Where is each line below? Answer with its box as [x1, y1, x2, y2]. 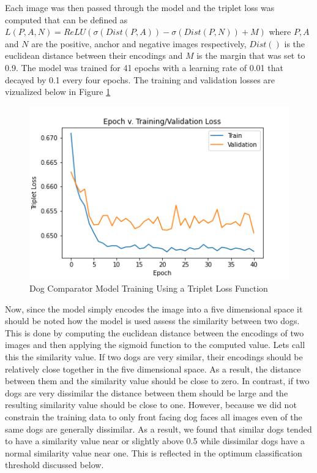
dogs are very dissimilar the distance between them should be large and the [5, 386, 288, 399]
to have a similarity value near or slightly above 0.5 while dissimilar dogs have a [5, 434, 305, 447]
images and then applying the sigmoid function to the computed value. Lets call [5, 338, 305, 351]
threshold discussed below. [5, 458, 104, 471]
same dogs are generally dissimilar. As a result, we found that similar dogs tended [5, 422, 312, 435]
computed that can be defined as [5, 13, 128, 26]
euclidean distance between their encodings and [5, 49, 183, 62]
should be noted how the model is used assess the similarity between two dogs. [5, 314, 300, 327]
